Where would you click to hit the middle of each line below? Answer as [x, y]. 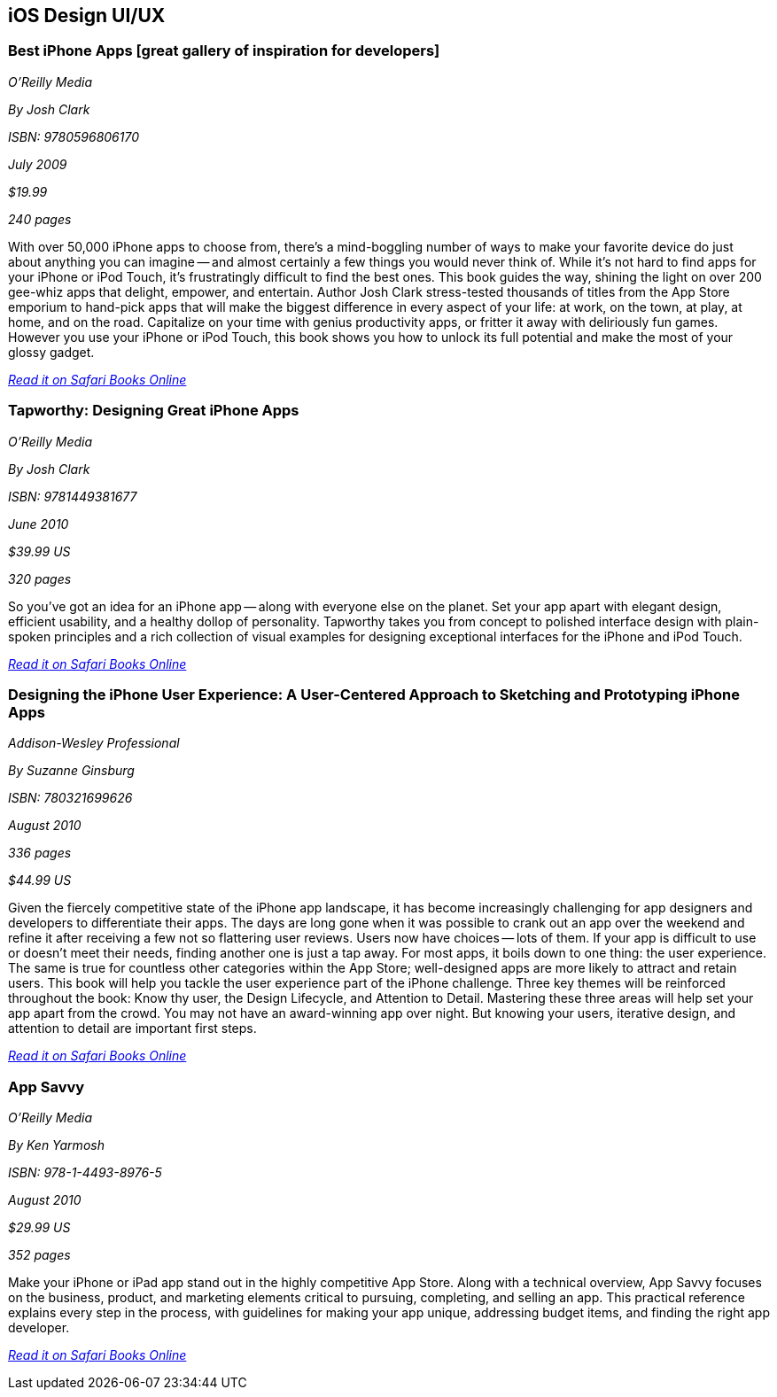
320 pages [40, 578]
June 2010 [39, 524]
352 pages [39, 1255]
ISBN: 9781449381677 [73, 496]
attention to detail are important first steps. [132, 1028]
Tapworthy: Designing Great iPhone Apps [154, 411]
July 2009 [38, 164]
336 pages [40, 853]
